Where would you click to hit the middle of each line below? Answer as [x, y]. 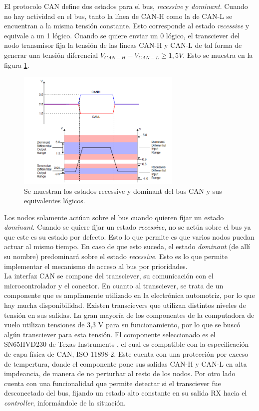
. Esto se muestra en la [218, 55]
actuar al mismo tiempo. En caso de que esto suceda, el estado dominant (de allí [127, 246]
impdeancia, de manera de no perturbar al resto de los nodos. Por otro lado [120, 373]
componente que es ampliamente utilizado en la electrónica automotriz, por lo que [129, 295]
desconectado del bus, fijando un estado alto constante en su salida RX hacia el [126, 393]
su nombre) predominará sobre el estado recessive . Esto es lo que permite [116, 256]
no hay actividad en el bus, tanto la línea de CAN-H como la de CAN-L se [118, 16]
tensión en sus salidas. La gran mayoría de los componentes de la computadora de [129, 315]
